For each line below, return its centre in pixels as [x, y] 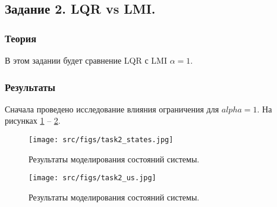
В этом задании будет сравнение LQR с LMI [86, 60]
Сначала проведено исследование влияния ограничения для [112, 109]
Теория [21, 38]
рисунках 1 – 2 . [33, 120]
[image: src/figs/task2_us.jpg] [92, 178]
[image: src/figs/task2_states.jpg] [101, 140]
